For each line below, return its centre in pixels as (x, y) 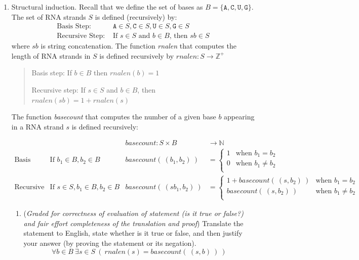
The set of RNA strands (49, 16)
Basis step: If (52, 73)
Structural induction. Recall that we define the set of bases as (107, 7)
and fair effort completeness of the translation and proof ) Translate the (133, 223)
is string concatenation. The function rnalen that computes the (138, 46)
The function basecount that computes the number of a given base (114, 117)
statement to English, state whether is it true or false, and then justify (133, 233)
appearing (239, 117)
